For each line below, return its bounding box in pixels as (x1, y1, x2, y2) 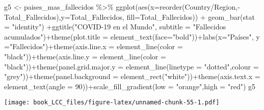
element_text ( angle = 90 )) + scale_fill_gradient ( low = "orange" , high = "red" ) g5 (4, 81, 256, 91)
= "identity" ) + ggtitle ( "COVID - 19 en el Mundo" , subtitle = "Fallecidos (4, 21, 226, 32)
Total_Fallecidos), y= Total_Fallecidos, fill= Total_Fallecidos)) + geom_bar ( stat (4, 11, 255, 22)
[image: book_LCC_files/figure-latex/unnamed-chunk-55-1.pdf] (4, 99, 220, 106)
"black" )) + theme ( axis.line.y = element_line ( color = (4, 51, 166, 61)
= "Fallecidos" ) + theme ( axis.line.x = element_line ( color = (4, 41, 183, 52)
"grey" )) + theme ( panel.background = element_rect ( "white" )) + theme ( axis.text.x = (4, 71, 260, 82)
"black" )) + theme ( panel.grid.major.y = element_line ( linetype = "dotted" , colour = (4, 61, 259, 71)
